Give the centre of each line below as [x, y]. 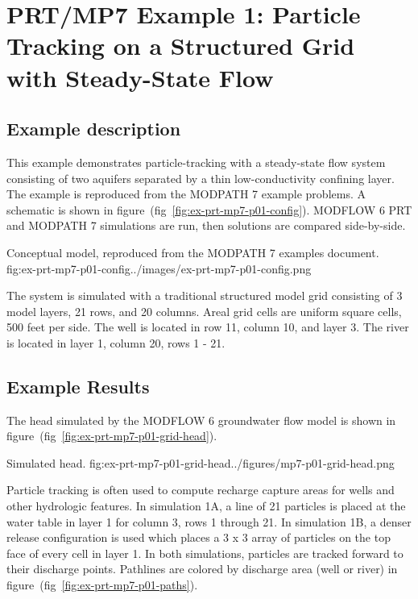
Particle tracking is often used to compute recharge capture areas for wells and [201, 490]
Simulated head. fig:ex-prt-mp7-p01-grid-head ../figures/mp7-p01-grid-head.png [201, 462]
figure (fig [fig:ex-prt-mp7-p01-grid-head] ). [112, 436]
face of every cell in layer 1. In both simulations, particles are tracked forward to [205, 553]
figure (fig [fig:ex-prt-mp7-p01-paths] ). [102, 585]
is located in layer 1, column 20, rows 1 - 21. [116, 342]
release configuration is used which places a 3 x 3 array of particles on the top [199, 537]
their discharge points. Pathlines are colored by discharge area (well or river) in [202, 569]
